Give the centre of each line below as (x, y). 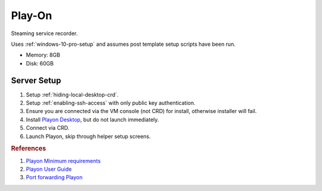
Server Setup (36, 80)
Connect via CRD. (48, 128)
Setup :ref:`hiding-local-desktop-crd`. (72, 95)
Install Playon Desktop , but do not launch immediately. (92, 120)
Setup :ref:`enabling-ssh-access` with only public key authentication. (111, 103)
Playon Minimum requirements (63, 161)
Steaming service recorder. (44, 33)
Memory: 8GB (43, 55)
